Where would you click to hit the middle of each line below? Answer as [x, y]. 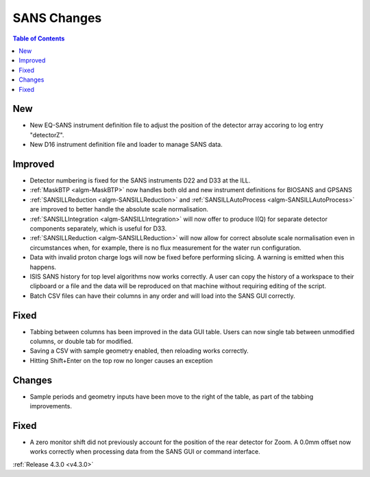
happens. [43, 267]
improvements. [51, 406]
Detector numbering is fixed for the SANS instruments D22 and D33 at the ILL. [140, 181]
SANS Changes [57, 18]
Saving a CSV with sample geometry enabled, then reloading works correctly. [139, 351]
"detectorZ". [47, 135]
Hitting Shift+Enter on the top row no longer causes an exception [121, 360]
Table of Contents [39, 38]
